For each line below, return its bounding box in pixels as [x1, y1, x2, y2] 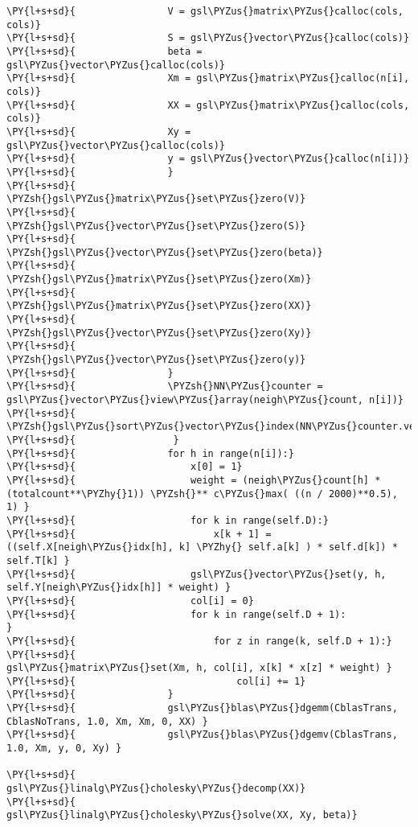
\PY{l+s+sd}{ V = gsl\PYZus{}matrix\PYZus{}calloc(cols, [6, 6, 404, 17]
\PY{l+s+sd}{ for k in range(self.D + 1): [6, 608, 346, 620]
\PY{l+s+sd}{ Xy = [6, 125, 191, 138]
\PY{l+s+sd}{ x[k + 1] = [6, 528, 272, 540]
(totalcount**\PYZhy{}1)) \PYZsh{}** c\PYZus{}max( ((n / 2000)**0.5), [6, 488, 398, 500]
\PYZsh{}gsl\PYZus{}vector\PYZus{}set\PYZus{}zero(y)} [6, 354, 306, 366]
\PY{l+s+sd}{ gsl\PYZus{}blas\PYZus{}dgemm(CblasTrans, [6, 702, 398, 714]
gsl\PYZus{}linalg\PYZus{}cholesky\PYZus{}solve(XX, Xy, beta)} [6, 809, 358, 821]
